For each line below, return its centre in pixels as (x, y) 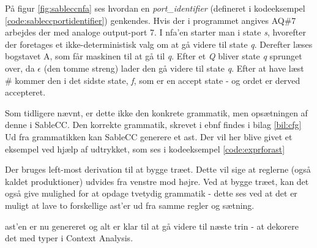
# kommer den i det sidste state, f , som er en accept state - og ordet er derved (153, 80)
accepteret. (25, 92)
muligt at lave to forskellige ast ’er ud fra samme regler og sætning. (130, 205)
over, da (20, 68)
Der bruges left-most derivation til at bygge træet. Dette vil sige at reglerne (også (158, 169)
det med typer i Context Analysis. (69, 238)
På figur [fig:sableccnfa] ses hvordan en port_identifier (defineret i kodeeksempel (155, 8)
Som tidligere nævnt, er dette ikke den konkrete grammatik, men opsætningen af (156, 112)
